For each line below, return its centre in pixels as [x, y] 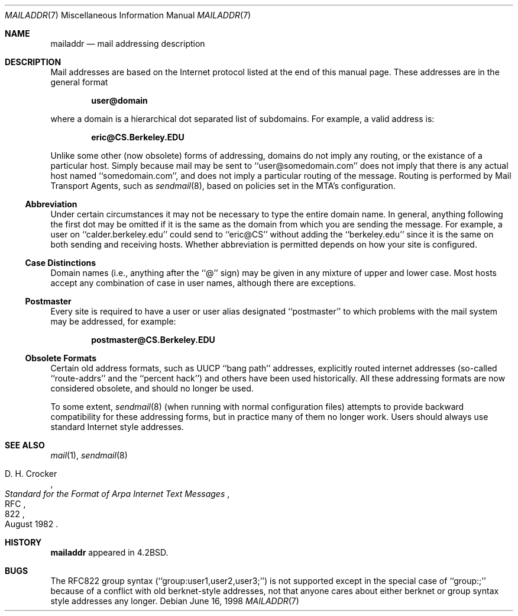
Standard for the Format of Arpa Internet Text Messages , [117, 494]
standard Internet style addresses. [117, 427]
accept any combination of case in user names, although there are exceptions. [203, 283]
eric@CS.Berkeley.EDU [138, 137]
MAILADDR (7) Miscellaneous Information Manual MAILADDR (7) [128, 15]
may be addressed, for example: [113, 321]
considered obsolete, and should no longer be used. [152, 388]
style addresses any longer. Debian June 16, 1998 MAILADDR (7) [175, 601]
